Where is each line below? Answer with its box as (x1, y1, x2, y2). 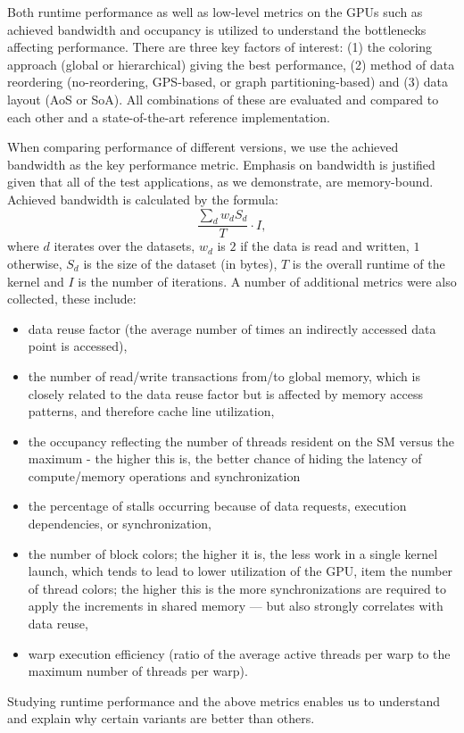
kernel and (7, 271, 64, 290)
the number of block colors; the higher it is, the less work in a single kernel (28, 544, 438, 562)
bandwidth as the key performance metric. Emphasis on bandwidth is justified (7, 154, 435, 173)
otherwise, (7, 254, 62, 272)
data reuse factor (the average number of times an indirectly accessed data (28, 319, 436, 337)
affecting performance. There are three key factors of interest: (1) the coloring (7, 37, 433, 56)
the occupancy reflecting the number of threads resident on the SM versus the (28, 431, 455, 450)
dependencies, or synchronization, (28, 514, 211, 533)
